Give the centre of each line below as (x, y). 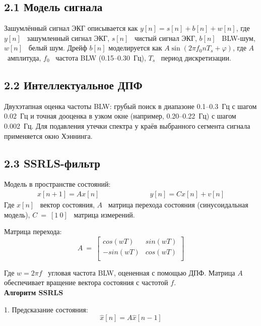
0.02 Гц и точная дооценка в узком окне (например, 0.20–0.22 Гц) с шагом (120, 116)
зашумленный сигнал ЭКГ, (68, 38)
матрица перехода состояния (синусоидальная (178, 204)
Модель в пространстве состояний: (57, 184)
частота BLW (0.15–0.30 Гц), (101, 57)
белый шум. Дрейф (58, 48)
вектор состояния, (67, 204)
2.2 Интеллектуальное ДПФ (73, 85)
